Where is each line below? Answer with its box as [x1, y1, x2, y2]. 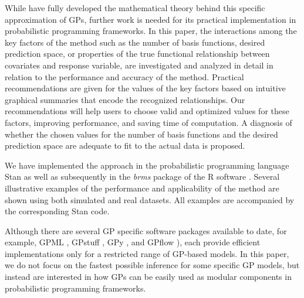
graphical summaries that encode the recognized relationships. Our [5, 93, 245, 105]
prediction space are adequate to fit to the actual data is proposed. [5, 139, 245, 152]
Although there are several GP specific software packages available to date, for [5, 224, 287, 237]
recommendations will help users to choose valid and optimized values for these [5, 105, 289, 117]
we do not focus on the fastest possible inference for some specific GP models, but [5, 259, 300, 271]
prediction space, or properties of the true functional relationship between [5, 47, 270, 60]
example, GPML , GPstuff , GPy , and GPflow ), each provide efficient [5, 236, 261, 248]
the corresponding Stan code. [5, 205, 110, 217]
